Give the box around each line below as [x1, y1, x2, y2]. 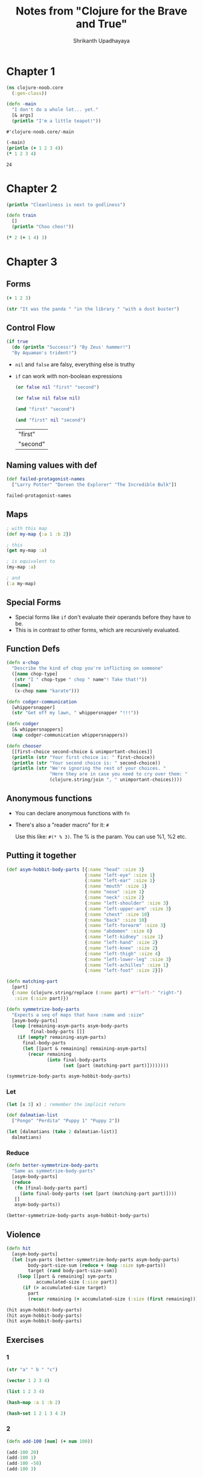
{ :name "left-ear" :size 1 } [84, 877, 155, 884]
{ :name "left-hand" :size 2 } [84, 940, 158, 946]
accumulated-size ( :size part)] [36, 1279, 118, 1285]
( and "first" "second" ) [14, 406, 76, 412]
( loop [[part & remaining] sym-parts [17, 1273, 112, 1279]
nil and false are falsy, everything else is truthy [14, 361, 135, 368]
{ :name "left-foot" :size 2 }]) [84, 968, 164, 974]
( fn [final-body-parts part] [14, 1185, 88, 1191]
